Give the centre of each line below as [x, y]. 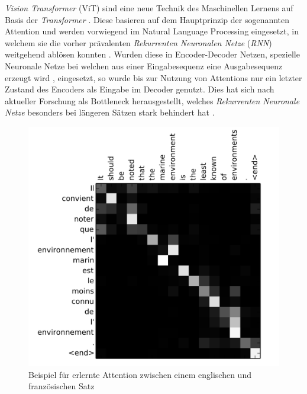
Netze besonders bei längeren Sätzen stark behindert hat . [110, 112]
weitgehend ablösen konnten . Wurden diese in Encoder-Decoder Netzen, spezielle [152, 54]
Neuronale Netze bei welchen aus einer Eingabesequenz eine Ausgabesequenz [144, 65]
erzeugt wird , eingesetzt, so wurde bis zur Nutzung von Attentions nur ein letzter [153, 77]
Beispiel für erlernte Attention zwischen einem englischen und [140, 374]
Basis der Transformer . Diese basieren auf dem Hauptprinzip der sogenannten [147, 19]
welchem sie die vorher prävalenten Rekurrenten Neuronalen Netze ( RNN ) [138, 42]
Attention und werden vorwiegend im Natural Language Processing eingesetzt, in [152, 31]
